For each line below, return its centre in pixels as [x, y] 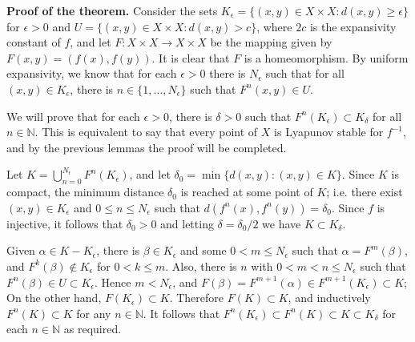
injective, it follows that [65, 223]
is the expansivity [353, 26]
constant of [34, 42]
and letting [187, 223]
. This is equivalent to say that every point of [146, 132]
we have [282, 223]
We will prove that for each [73, 116]
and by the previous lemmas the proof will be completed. [147, 147]
